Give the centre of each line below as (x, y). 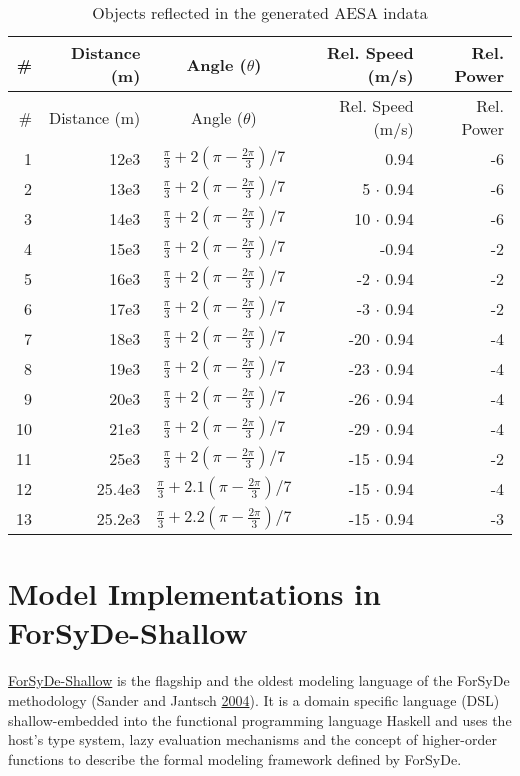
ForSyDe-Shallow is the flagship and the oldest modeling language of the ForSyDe (259, 680)
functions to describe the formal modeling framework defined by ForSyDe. (235, 758)
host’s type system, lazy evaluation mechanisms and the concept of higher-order (252, 739)
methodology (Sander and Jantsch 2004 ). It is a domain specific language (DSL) (254, 699)
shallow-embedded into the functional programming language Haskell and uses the (260, 719)
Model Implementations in (194, 593)
